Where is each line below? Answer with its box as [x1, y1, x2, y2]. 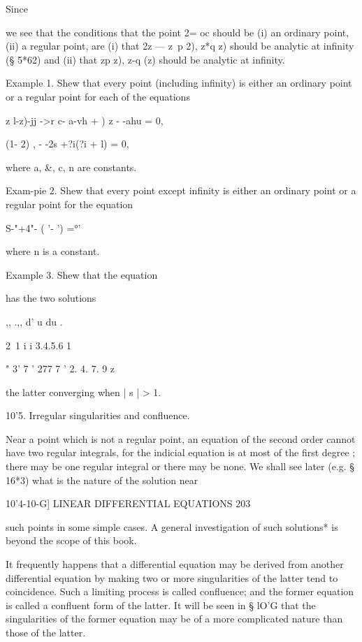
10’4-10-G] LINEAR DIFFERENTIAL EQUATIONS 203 [6, 496, 251, 511]
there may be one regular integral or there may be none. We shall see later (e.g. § [6, 459, 355, 474]
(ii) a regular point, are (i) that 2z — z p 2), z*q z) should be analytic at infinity [6, 38, 354, 53]
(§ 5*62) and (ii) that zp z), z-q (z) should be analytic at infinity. [6, 52, 285, 66]
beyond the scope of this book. [6, 533, 137, 548]
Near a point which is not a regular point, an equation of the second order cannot [6, 431, 356, 446]
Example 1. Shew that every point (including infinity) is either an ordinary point [6, 75, 352, 90]
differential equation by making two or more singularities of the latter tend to [6, 570, 338, 585]
